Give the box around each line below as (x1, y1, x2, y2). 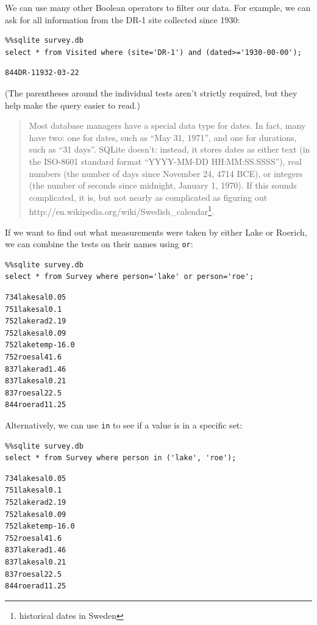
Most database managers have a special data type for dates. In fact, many (29, 119, 306, 132)
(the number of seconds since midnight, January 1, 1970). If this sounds (29, 179, 297, 192)
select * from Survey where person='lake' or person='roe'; (5, 272, 254, 281)
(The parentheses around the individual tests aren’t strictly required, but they (5, 86, 297, 99)
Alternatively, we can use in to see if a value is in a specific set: (5, 418, 243, 431)
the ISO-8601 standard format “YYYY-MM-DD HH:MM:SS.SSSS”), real (29, 154, 302, 167)
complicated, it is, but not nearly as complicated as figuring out (29, 190, 268, 203)
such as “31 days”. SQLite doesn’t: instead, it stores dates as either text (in (29, 143, 310, 156)
